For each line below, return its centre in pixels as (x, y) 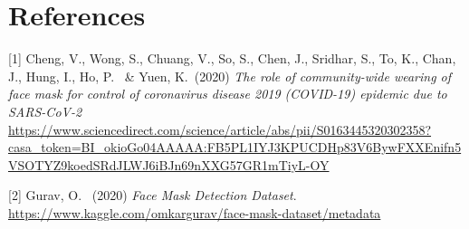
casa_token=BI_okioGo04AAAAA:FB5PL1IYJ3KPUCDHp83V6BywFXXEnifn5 (235, 147)
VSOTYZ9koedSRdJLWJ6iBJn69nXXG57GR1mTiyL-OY (169, 164)
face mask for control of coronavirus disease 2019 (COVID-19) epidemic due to (228, 94)
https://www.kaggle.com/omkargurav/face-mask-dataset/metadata (195, 212)
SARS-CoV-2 (45, 111)
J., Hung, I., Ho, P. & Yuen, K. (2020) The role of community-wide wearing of (230, 76)
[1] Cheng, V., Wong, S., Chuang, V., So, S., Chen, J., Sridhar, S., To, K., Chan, (232, 58)
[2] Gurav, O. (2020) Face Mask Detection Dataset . (153, 195)
